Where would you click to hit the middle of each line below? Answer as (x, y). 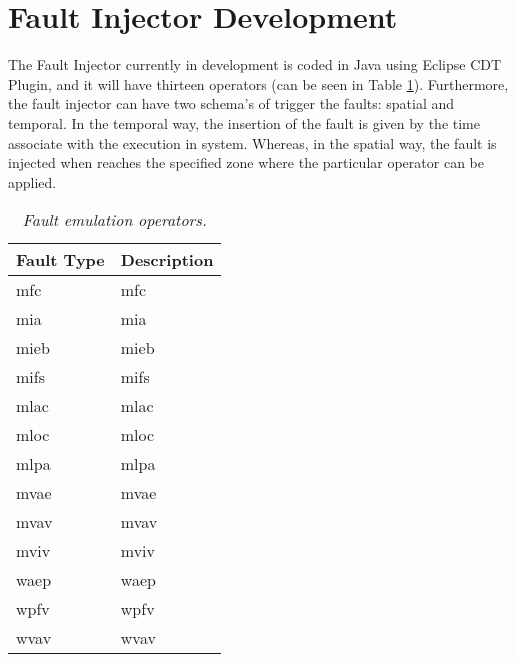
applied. (32, 181)
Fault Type (60, 260)
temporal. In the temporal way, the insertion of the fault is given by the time (244, 122)
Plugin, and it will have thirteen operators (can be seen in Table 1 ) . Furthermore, (258, 83)
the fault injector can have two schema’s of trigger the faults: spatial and (231, 103)
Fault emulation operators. (114, 220)
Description (167, 260)
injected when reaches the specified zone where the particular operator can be (246, 162)
